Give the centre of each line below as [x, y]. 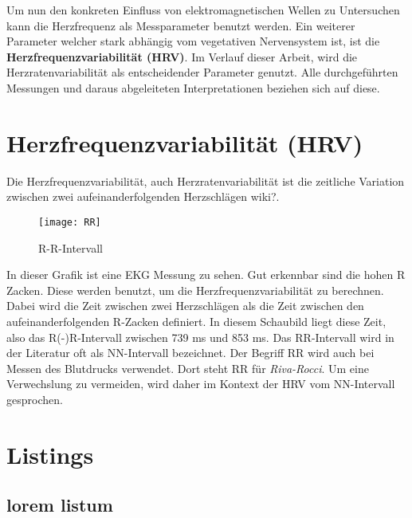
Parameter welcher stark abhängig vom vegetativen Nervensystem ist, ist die [193, 41]
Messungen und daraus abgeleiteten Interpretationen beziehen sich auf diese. [193, 87]
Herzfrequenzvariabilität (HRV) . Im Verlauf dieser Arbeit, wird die [182, 56]
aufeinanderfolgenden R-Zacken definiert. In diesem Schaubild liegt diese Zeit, [196, 321]
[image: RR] [70, 222]
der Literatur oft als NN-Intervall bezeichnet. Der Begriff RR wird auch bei [190, 353]
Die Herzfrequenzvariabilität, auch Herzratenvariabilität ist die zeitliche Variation [206, 181]
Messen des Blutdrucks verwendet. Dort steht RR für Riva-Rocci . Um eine [188, 368]
